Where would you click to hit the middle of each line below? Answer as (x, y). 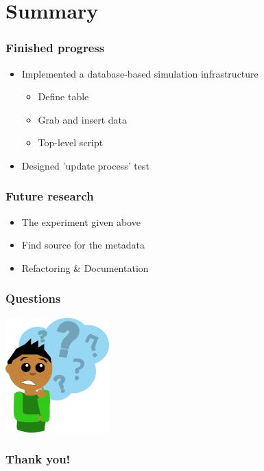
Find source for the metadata (83, 245)
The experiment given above (81, 221)
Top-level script (71, 142)
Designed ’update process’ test (85, 165)
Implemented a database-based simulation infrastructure (140, 73)
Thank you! (38, 459)
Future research (50, 196)
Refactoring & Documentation (85, 267)
